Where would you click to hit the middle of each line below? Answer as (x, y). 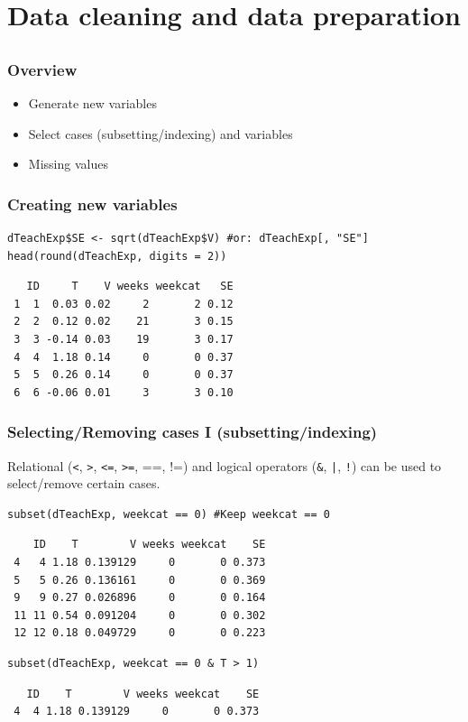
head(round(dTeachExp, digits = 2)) (117, 256)
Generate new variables (92, 103)
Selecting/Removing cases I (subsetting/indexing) (193, 432)
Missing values (68, 164)
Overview (42, 69)
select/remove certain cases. (84, 483)
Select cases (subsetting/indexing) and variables (161, 133)
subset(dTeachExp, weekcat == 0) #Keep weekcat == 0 (169, 514)
